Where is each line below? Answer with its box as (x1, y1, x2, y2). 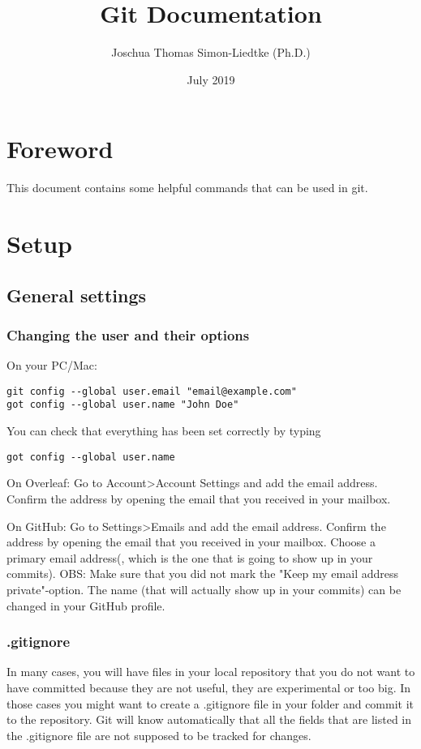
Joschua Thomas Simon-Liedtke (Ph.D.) (111, 44, 311, 61)
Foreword (6, 132, 114, 165)
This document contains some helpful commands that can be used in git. (6, 179, 368, 196)
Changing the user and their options (6, 324, 250, 345)
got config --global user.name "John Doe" (6, 399, 239, 411)
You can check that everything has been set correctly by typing (6, 422, 321, 439)
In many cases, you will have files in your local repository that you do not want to (6, 663, 415, 680)
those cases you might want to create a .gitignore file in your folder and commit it (6, 695, 415, 712)
